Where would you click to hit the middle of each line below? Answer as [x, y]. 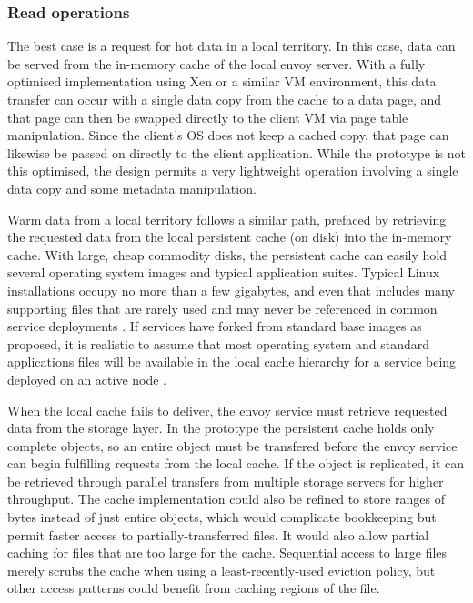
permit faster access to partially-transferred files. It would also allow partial [218, 534]
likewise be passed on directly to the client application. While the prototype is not [236, 152]
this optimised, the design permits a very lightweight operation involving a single [233, 171]
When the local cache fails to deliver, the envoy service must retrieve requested [227, 410]
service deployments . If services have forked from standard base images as [215, 326]
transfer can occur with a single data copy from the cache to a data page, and [225, 99]
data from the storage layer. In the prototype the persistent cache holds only [221, 428]
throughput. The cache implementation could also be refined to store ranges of [226, 499]
